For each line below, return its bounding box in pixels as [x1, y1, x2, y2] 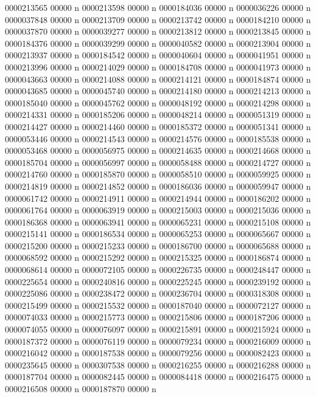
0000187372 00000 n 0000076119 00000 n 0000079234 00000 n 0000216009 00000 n [5, 334, 311, 347]
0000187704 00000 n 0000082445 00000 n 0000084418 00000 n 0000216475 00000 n [5, 370, 311, 383]
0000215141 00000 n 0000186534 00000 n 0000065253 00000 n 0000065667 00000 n [5, 227, 311, 240]
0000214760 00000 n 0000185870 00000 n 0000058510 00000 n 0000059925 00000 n [5, 168, 311, 181]
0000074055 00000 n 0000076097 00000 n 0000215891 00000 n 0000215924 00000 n [5, 323, 311, 336]
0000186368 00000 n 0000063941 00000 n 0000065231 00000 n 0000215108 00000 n [5, 215, 311, 228]
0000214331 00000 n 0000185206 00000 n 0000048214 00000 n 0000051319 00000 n [5, 108, 311, 121]
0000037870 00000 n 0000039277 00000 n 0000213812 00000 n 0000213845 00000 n [5, 25, 311, 38]
